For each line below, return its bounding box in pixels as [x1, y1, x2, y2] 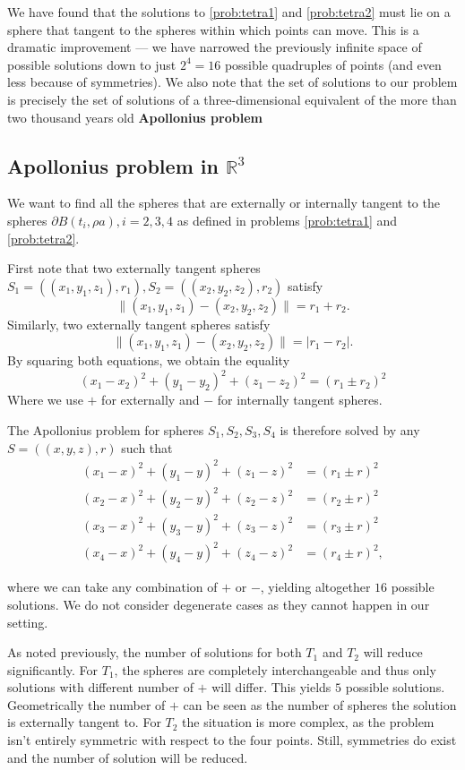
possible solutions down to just [7, 55, 177, 73]
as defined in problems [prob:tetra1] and [177, 210, 398, 229]
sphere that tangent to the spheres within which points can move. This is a [7, 20, 419, 38]
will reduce [363, 643, 423, 662]
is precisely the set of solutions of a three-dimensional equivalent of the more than [7, 90, 457, 108]
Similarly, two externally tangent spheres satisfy [7, 314, 271, 333]
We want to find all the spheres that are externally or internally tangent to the [7, 193, 440, 212]
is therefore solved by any [280, 421, 420, 440]
